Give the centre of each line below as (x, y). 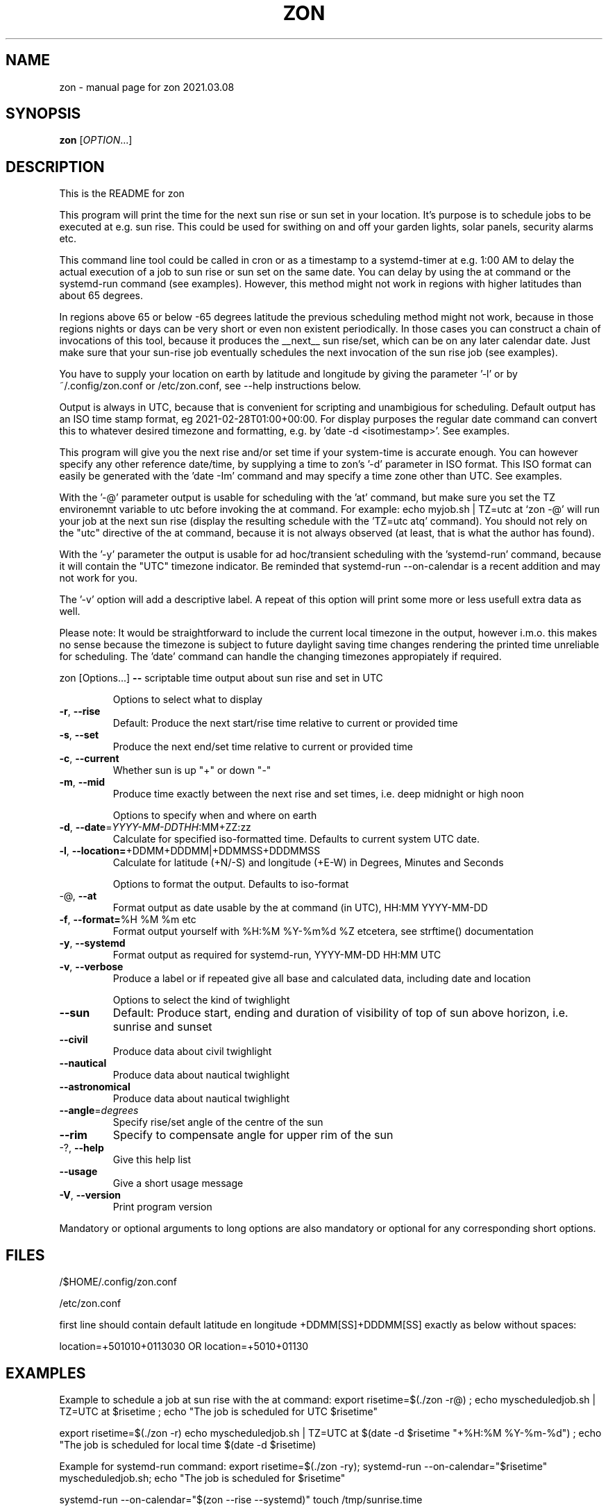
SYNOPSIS (43, 114)
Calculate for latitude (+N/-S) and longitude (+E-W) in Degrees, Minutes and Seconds (308, 863)
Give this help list (152, 1160)
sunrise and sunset (162, 1027)
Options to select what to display (188, 700)
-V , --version (90, 1195)
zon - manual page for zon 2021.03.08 (147, 87)
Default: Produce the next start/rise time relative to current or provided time (285, 723)
